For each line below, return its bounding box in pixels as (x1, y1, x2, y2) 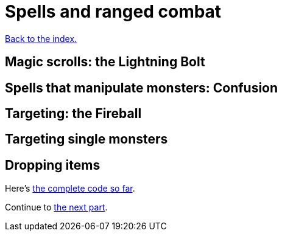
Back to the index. (5, 33, 77, 44)
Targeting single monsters (5, 131, 168, 147)
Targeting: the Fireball (5, 106, 142, 122)
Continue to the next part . (5, 202, 108, 213)
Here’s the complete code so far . (5, 183, 135, 194)
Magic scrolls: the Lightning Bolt (5, 54, 205, 70)
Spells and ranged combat (5, 1, 222, 22)
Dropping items (5, 157, 100, 173)
